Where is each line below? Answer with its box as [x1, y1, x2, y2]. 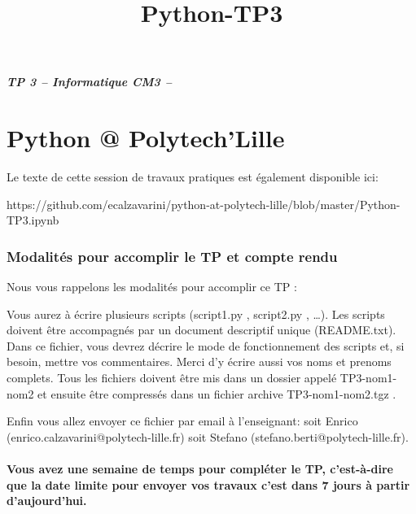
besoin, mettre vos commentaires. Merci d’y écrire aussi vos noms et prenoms [7, 353, 392, 370]
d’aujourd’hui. [7, 492, 87, 509]
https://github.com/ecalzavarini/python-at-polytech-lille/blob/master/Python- [7, 195, 401, 212]
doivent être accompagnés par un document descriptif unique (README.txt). [7, 321, 396, 338]
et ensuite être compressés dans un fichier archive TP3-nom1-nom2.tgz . [37, 385, 396, 402]
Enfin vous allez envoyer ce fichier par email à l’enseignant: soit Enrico [7, 412, 358, 429]
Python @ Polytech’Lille [7, 121, 285, 155]
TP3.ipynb [7, 211, 59, 229]
